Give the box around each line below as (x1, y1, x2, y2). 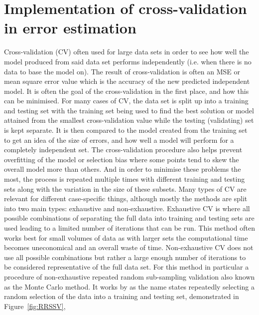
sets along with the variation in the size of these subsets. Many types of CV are (4, 183, 247, 194)
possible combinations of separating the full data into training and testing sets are (4, 213, 255, 223)
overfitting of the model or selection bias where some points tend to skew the (4, 154, 239, 164)
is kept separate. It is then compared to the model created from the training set (4, 125, 248, 135)
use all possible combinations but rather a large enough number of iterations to (4, 252, 246, 262)
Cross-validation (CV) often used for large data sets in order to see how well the (4, 46, 249, 57)
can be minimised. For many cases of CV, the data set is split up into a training (4, 95, 249, 106)
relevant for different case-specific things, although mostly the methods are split (4, 193, 248, 204)
